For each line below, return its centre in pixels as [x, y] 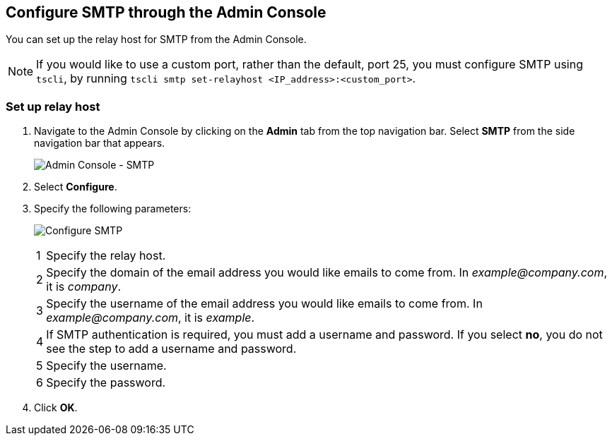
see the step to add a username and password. [171, 349]
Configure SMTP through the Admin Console [166, 12]
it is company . [83, 287]
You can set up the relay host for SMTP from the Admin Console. [156, 40]
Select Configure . [76, 187]
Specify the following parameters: [113, 209]
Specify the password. [106, 383]
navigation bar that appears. [100, 143]
